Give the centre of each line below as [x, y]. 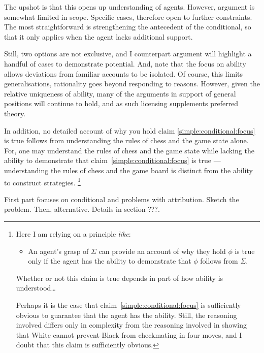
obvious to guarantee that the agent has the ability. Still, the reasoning [126, 315]
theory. [15, 113]
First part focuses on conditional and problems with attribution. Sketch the [122, 199]
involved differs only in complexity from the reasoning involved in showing [131, 325]
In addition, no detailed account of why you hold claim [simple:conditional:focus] [130, 130]
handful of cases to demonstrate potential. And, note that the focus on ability [125, 63]
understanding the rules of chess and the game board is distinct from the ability [128, 170]
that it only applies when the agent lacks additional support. [98, 36]
